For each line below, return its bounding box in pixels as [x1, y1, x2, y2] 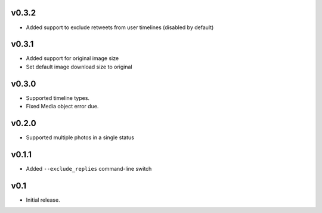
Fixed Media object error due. [26, 103, 99, 110]
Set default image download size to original [26, 63, 132, 70]
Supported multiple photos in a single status [26, 134, 134, 141]
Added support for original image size [26, 55, 119, 62]
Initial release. [26, 196, 60, 203]
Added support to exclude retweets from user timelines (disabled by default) [26, 24, 214, 31]
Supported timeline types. [26, 94, 89, 101]
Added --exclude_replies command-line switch [26, 165, 152, 172]
